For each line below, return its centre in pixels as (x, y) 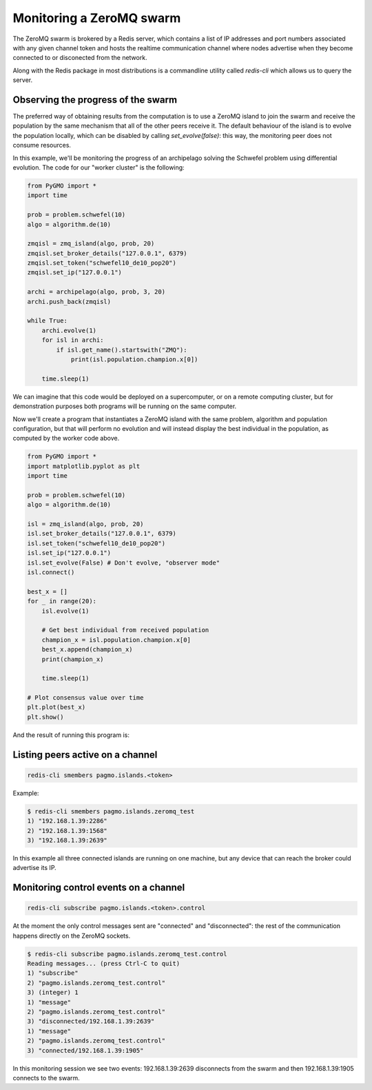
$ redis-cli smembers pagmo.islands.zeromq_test (111, 811)
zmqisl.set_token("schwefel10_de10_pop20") (102, 263)
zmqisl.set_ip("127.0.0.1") (74, 273)
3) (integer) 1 (53, 992)
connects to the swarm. (46, 1078)
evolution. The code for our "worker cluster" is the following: (99, 167)
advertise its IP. (34, 868)
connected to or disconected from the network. (80, 58)
